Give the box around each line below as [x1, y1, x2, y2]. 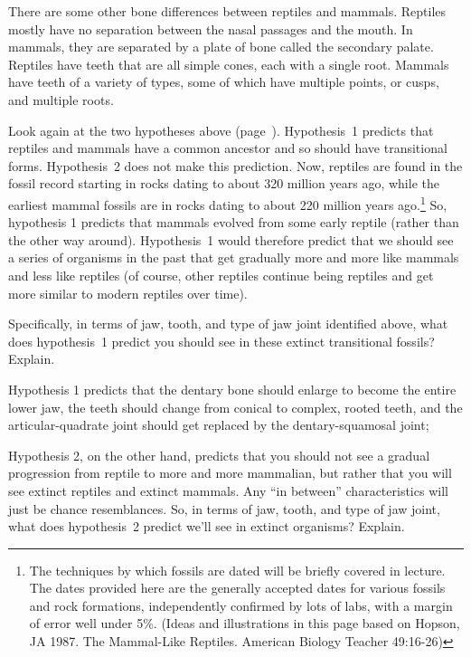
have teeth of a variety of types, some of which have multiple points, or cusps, [8, 72, 439, 91]
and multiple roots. [8, 90, 114, 109]
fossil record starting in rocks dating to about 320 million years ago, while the [8, 174, 439, 193]
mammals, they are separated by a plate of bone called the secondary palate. [8, 37, 434, 56]
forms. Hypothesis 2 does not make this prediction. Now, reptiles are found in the [8, 156, 463, 175]
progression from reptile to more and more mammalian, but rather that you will [8, 463, 452, 482]
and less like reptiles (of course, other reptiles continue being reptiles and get [8, 265, 434, 284]
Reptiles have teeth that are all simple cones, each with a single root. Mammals [8, 54, 449, 73]
